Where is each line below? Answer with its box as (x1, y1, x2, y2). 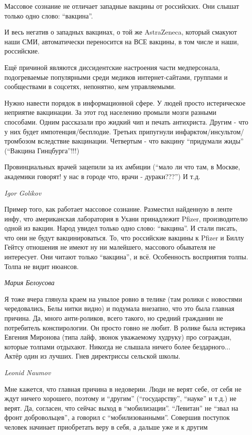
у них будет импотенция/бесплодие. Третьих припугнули (4, 126, 173, 136)
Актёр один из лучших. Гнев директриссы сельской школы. (4, 351, 181, 361)
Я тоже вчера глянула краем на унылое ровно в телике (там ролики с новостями (4, 293, 242, 304)
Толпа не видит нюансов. (4, 261, 79, 271)
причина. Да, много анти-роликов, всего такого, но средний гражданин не (4, 313, 223, 323)
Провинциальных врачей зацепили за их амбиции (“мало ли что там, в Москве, (4, 162, 240, 172)
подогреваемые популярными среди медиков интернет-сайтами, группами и (4, 72, 228, 82)
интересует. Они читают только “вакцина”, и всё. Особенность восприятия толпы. (4, 252, 248, 262)
